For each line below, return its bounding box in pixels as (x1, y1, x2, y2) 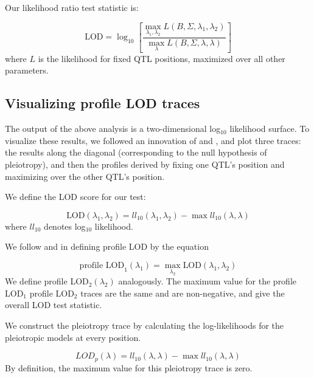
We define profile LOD (5, 275, 89, 287)
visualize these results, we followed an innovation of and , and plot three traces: (5, 134, 301, 146)
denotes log (44, 219, 86, 232)
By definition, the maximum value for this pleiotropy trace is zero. (5, 361, 253, 374)
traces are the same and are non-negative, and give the (80, 286, 285, 299)
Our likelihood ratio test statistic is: (5, 1, 139, 13)
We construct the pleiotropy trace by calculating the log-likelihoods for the (5, 318, 284, 331)
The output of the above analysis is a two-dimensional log (5, 122, 221, 135)
